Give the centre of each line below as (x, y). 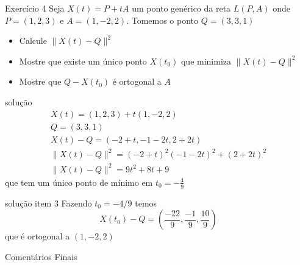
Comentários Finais (41, 256)
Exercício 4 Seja (35, 8)
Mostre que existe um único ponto (83, 61)
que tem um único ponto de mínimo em (79, 182)
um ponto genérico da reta (181, 8)
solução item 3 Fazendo (48, 203)
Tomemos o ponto (165, 20)
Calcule (33, 41)
